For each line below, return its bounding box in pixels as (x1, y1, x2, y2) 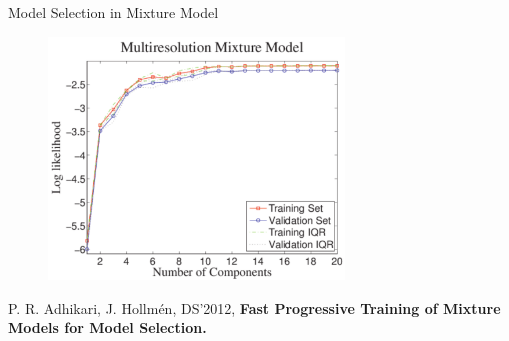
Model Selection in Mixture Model (8, 2, 219, 22)
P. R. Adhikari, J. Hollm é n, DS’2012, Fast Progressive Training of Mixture (8, 297, 501, 318)
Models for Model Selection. (8, 317, 207, 338)
